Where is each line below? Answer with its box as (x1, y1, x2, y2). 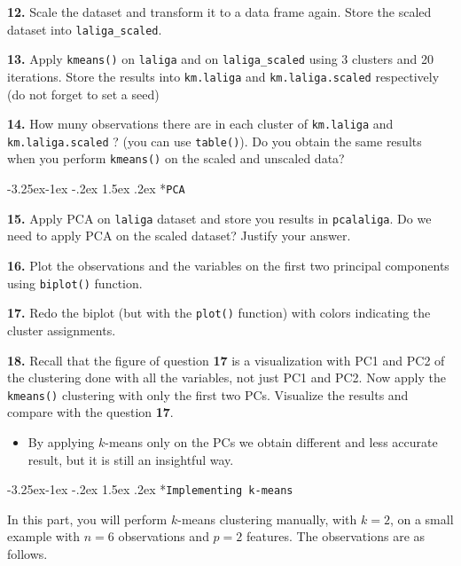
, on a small (389, 509, 454, 528)
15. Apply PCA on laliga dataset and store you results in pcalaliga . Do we (7, 208, 432, 227)
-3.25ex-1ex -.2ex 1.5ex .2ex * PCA (7, 179, 185, 198)
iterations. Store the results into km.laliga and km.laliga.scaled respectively (7, 67, 440, 85)
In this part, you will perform (7, 509, 168, 528)
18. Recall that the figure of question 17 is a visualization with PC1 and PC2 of (7, 350, 445, 369)
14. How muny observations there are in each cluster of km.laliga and (7, 114, 394, 133)
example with (7, 527, 81, 546)
